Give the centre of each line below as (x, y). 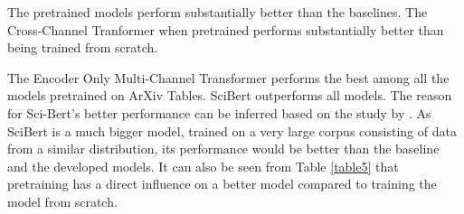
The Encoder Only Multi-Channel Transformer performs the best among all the (228, 77)
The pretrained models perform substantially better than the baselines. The (218, 12)
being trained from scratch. (83, 47)
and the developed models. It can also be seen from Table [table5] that (203, 166)
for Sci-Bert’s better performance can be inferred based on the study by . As (219, 112)
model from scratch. (62, 201)
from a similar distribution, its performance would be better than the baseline (223, 149)
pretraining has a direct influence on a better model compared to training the (222, 184)
